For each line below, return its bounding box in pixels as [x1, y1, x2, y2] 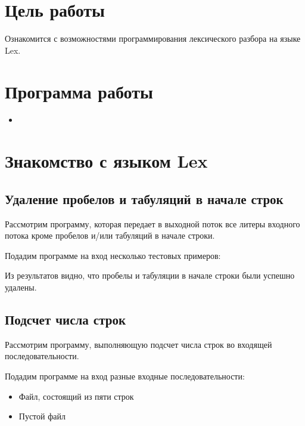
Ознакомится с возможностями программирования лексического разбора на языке [5, 32, 301, 45]
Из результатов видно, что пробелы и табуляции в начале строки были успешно [5, 269, 295, 282]
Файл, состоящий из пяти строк [18, 390, 134, 402]
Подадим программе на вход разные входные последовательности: [5, 369, 245, 382]
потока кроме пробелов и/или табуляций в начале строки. [5, 229, 215, 242]
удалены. [5, 280, 37, 293]
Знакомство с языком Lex [5, 149, 208, 173]
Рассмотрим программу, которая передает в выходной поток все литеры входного [5, 217, 300, 230]
